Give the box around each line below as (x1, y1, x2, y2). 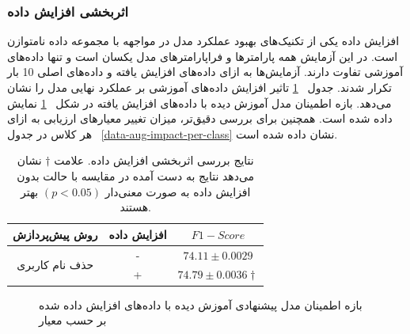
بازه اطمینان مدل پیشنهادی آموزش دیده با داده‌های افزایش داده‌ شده (39, 296, 363, 313)
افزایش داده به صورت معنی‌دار (104, 183, 251, 199)
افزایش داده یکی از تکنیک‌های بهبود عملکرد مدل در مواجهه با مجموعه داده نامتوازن (7, 32, 400, 49)
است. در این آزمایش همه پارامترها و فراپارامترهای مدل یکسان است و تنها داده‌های (7, 47, 398, 64)
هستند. (120, 199, 152, 215)
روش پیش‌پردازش (13, 226, 98, 242)
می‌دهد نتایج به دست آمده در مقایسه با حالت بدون (17, 167, 255, 184)
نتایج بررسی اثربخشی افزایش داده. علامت (54, 152, 254, 169)
